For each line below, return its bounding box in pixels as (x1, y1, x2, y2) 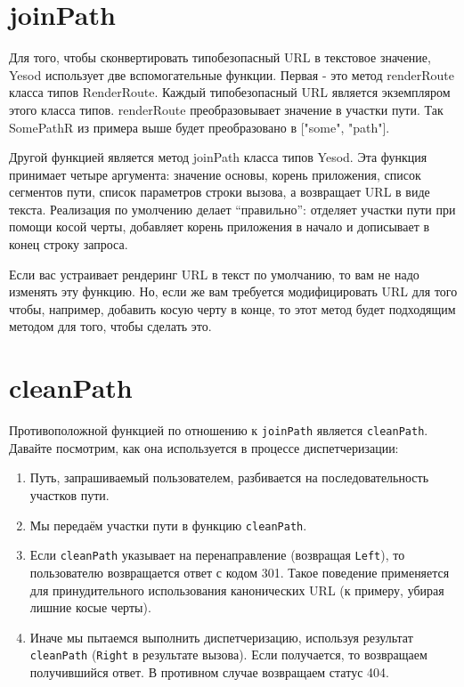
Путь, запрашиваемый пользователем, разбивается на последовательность (29, 468, 429, 487)
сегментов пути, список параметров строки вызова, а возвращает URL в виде (9, 182, 430, 201)
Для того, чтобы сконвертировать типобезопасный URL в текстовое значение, (9, 48, 431, 67)
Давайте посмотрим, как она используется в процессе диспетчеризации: (9, 438, 399, 457)
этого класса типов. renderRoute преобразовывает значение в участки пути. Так (9, 100, 444, 118)
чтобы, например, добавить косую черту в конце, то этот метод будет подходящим (9, 299, 456, 318)
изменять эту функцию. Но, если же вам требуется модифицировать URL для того (9, 282, 458, 301)
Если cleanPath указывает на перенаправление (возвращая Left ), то (29, 546, 405, 564)
